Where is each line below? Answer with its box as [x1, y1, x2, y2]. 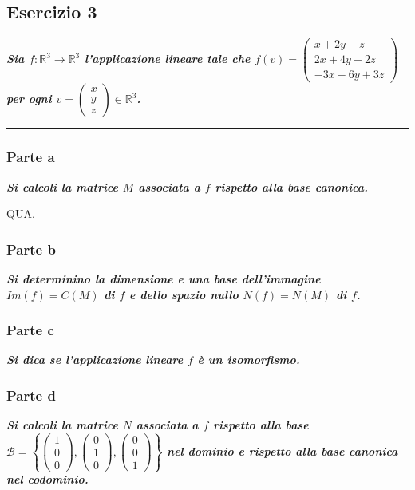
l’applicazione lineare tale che [85, 50, 251, 67]
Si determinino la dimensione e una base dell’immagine [6, 270, 321, 286]
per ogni [6, 90, 52, 107]
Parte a [6, 147, 55, 167]
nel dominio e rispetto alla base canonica [167, 442, 398, 459]
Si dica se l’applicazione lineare [6, 351, 184, 368]
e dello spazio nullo [129, 286, 239, 302]
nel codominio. [6, 471, 89, 488]
